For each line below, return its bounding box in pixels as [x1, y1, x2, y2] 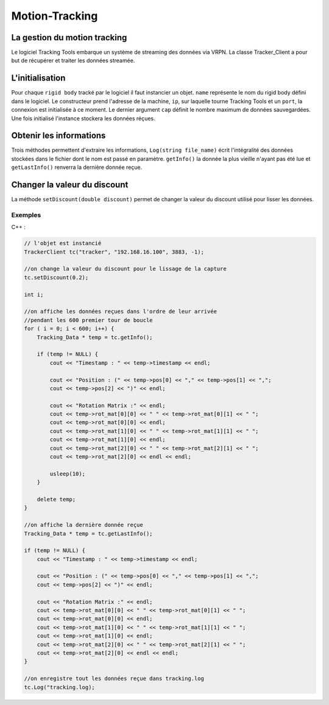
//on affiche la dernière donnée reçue [24, 521, 143, 529]
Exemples [11, 210, 41, 219]
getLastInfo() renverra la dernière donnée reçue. [11, 163, 143, 171]
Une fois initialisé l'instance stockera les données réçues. [11, 115, 155, 122]
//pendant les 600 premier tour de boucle [24, 317, 153, 323]
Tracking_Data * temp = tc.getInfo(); [37, 334, 153, 341]
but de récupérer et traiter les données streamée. [11, 57, 135, 64]
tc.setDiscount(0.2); [24, 274, 89, 281]
